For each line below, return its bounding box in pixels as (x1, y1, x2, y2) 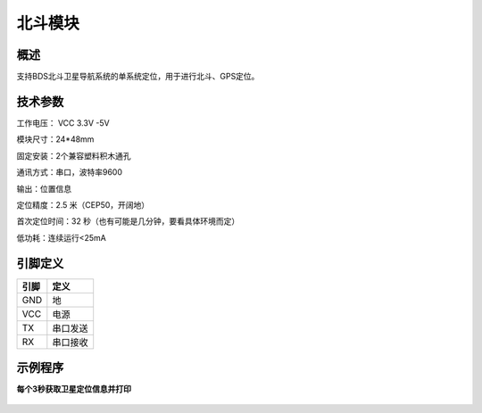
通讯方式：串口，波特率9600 (16, 167, 123, 178)
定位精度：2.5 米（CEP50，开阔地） (16, 199, 150, 210)
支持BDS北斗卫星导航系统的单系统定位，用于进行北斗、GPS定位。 (16, 71, 260, 82)
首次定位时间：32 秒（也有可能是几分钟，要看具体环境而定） (16, 216, 240, 227)
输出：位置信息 (16, 183, 71, 194)
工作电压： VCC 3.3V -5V (16, 117, 111, 128)
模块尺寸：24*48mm (16, 134, 95, 145)
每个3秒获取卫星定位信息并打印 (16, 384, 132, 394)
